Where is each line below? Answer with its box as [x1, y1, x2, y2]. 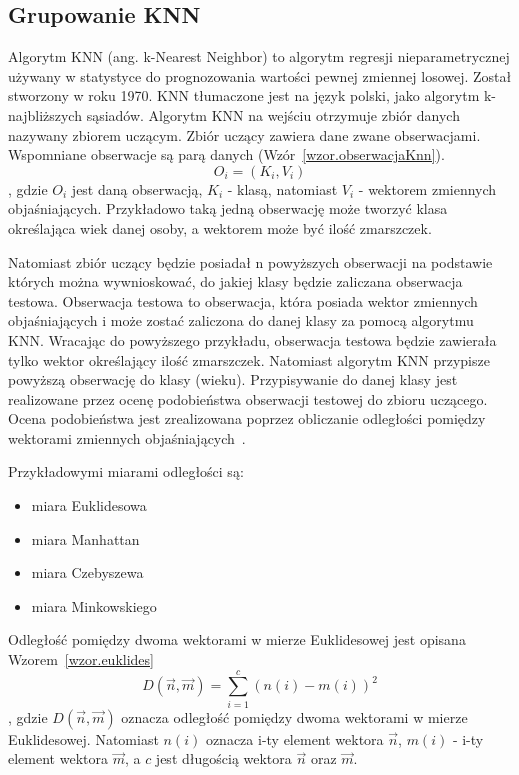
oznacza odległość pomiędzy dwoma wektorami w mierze [121, 706, 468, 727]
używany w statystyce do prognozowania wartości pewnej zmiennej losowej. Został [8, 65, 512, 86]
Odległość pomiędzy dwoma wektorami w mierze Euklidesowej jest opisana [8, 629, 466, 650]
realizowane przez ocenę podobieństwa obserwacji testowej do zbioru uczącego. [8, 388, 488, 409]
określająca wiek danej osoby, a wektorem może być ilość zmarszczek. [8, 217, 432, 238]
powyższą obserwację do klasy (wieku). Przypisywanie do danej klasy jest [8, 369, 458, 390]
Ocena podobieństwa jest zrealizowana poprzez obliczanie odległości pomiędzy [8, 408, 486, 429]
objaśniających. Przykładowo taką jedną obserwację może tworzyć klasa [8, 198, 448, 219]
